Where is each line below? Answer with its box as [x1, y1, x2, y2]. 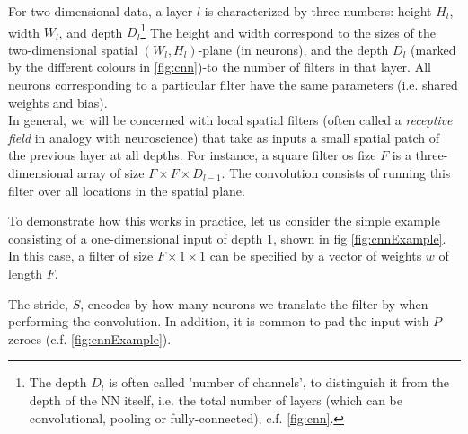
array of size [77, 164, 145, 182]
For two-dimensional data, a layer [8, 2, 193, 20]
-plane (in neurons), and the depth [198, 40, 389, 58]
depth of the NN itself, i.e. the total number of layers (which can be [29, 390, 402, 409]
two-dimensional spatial [8, 40, 138, 58]
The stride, [8, 294, 69, 313]
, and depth [58, 22, 123, 41]
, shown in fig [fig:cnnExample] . [273, 228, 446, 247]
